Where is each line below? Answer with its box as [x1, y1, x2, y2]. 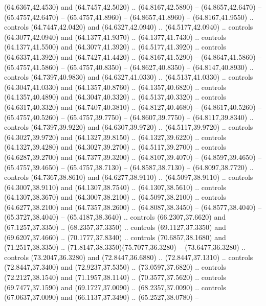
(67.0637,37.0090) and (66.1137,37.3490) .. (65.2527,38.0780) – [4, 292, 199, 302]
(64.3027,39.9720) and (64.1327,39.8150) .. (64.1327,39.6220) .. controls [4, 131, 226, 142]
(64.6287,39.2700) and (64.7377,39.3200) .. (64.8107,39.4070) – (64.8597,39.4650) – [4, 151, 262, 162]
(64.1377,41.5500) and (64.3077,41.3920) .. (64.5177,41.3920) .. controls [4, 41, 226, 52]
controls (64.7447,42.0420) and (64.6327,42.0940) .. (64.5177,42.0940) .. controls [4, 21, 253, 32]
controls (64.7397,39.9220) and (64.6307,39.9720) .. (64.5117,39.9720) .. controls [4, 122, 253, 132]
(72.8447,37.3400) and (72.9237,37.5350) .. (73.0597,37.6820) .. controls [4, 262, 226, 272]
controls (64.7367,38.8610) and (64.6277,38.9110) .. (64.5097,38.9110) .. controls [4, 172, 253, 182]
